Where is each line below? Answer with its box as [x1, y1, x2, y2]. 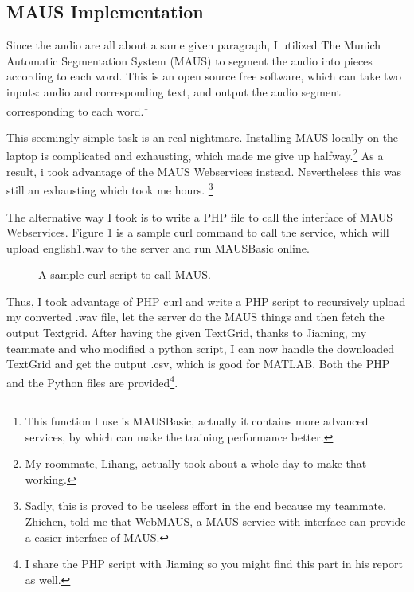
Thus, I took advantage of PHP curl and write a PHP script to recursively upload [6, 292, 406, 309]
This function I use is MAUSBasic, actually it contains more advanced [25, 413, 369, 429]
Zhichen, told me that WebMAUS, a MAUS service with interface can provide [25, 513, 406, 530]
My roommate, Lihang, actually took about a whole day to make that [25, 455, 367, 472]
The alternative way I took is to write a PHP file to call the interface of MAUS [6, 208, 393, 225]
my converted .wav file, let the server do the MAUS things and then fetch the [6, 308, 385, 325]
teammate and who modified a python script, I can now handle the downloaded [6, 339, 395, 356]
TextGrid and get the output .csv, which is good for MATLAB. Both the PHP [6, 355, 390, 372]
